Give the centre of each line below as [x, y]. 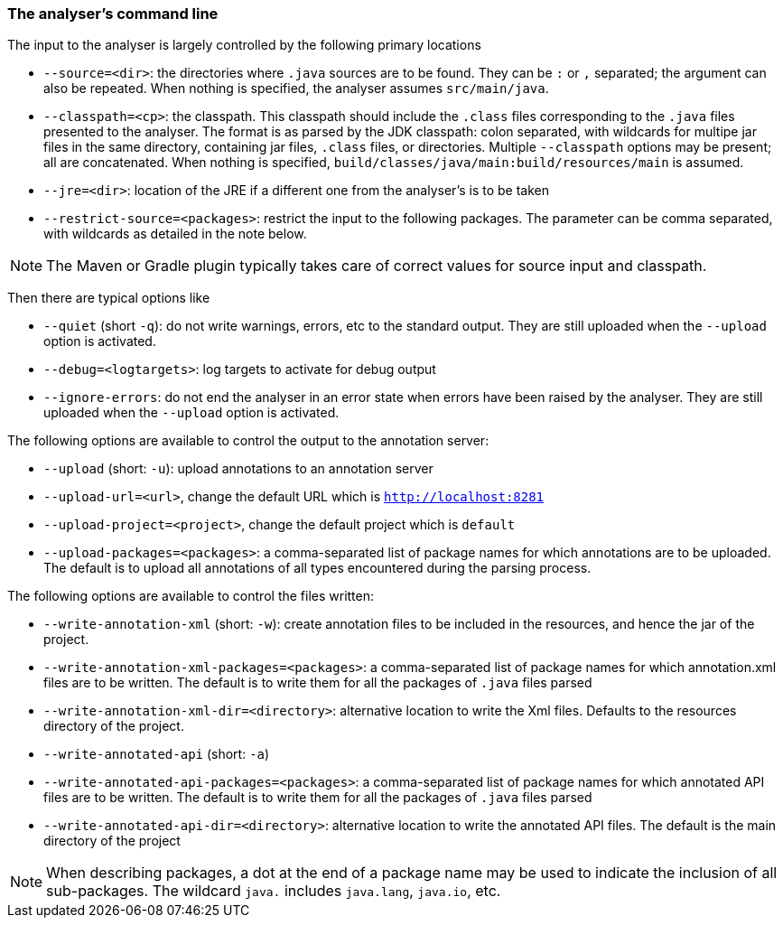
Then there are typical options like [109, 298]
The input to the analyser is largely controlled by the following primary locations [244, 45]
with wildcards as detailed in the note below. [175, 234]
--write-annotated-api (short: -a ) [157, 754]
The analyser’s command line [113, 14]
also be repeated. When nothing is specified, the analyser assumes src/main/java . [296, 89]
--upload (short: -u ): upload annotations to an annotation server [238, 469]
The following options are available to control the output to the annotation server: [248, 441]
